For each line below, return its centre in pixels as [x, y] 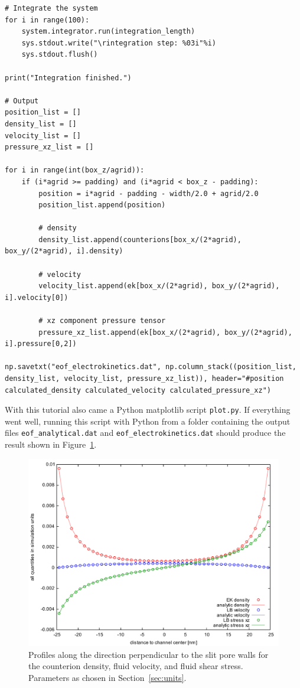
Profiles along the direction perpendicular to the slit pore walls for [149, 654]
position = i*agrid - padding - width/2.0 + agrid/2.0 [149, 193]
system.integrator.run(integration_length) [108, 32]
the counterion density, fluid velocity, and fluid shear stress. [136, 666]
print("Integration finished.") [68, 78]
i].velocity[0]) [37, 297]
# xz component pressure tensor [102, 321]
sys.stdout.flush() [60, 55]
